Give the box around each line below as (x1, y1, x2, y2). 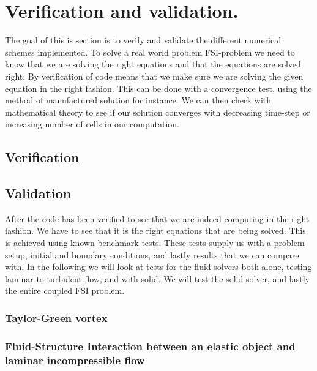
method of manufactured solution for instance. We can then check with (5, 94, 272, 107)
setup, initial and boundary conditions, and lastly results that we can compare (5, 248, 299, 261)
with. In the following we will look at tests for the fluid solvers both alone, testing (5, 260, 312, 273)
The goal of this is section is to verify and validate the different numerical (5, 34, 282, 47)
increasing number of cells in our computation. (5, 118, 179, 130)
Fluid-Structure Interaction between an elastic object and (5, 338, 296, 353)
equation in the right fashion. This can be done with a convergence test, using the (5, 81, 312, 94)
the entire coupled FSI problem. (5, 284, 125, 297)
